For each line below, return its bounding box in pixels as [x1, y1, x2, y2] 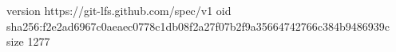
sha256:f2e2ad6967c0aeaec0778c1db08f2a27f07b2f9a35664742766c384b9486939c [6, 17, 390, 34]
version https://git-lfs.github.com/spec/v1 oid [6, 2, 232, 18]
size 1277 [6, 33, 50, 50]
